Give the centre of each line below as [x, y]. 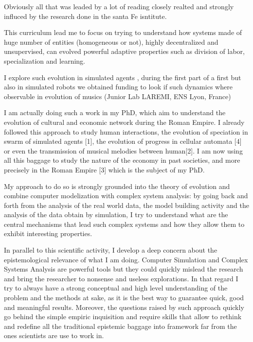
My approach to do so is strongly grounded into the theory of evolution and [117, 186]
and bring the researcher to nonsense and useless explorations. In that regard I [121, 278]
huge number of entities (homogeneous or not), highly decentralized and [111, 42]
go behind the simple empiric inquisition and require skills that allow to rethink [123, 316]
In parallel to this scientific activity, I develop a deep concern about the [111, 250]
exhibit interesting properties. [48, 233]
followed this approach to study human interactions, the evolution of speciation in [126, 131]
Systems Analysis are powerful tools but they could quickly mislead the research [124, 269]
